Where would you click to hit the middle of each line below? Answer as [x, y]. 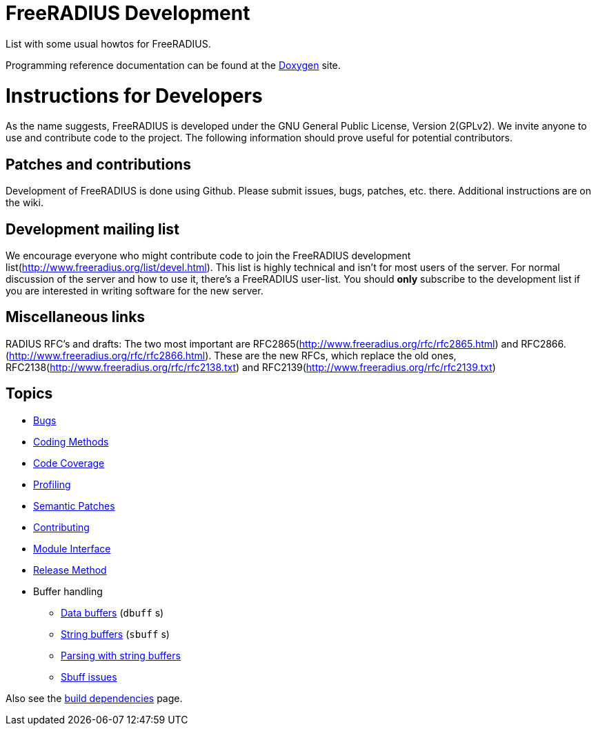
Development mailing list [92, 229]
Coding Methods [71, 441]
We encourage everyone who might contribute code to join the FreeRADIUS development [208, 255]
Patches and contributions [98, 164]
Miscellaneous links [76, 317]
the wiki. [24, 203]
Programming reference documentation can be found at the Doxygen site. [173, 65]
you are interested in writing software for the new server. [135, 290]
